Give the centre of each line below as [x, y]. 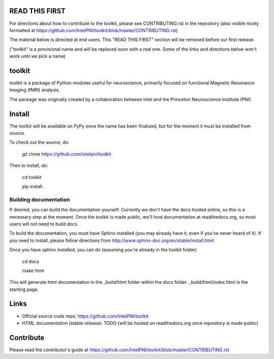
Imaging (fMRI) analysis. [35, 90]
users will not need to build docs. [44, 224]
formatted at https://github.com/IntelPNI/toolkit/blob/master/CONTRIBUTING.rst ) [94, 30]
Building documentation [40, 199]
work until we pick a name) [38, 56]
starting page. [24, 289]
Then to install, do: [29, 166]
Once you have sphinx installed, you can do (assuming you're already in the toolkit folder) [103, 250]
